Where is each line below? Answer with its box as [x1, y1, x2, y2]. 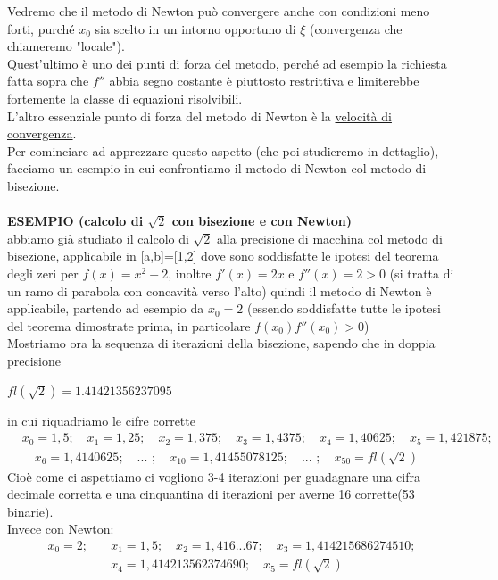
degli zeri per [7, 263, 79, 282]
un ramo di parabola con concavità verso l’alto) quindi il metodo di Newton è [7, 281, 432, 300]
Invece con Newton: [7, 519, 114, 538]
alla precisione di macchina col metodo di [216, 228, 443, 247]
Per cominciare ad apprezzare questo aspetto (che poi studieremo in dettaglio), [7, 141, 439, 160]
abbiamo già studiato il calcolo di [7, 228, 189, 247]
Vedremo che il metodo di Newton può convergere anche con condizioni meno [7, 2, 430, 20]
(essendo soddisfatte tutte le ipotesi [246, 299, 441, 318]
